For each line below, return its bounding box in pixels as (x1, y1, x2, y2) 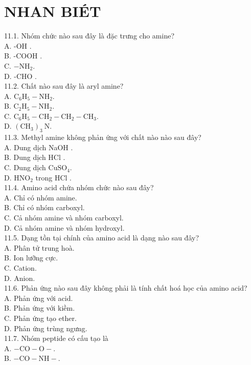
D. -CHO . (4, 70, 37, 81)
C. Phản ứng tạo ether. (4, 312, 77, 323)
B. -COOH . (4, 50, 42, 61)
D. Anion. (4, 272, 35, 283)
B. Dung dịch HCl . (4, 152, 65, 163)
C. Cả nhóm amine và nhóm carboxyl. (4, 212, 124, 223)
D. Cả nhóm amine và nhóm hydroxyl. (4, 222, 125, 233)
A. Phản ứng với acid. (4, 292, 73, 303)
